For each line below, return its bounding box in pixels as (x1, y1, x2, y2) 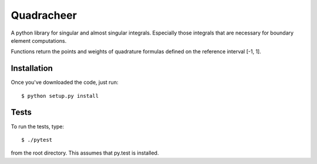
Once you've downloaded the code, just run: (11, 79, 119, 86)
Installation (11, 63, 53, 73)
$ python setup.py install (21, 93, 99, 99)
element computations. (11, 37, 67, 44)
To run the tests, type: (11, 123, 65, 130)
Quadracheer (11, 9, 77, 22)
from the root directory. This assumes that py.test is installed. (11, 149, 159, 156)
